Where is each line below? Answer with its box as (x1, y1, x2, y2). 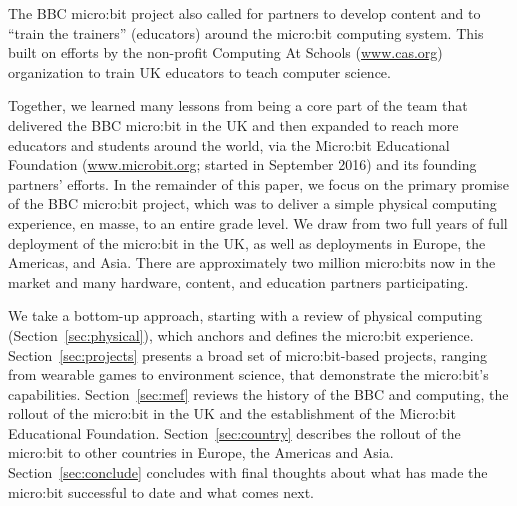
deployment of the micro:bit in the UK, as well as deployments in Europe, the (8, 232, 486, 253)
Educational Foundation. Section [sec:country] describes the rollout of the (8, 422, 461, 443)
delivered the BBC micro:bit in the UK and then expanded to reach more (8, 114, 459, 135)
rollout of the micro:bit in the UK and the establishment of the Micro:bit (8, 403, 456, 424)
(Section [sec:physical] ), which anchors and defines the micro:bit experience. (8, 324, 474, 345)
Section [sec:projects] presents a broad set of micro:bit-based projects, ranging (8, 344, 488, 365)
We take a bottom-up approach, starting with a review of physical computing (8, 305, 482, 326)
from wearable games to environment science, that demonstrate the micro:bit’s (8, 364, 489, 385)
